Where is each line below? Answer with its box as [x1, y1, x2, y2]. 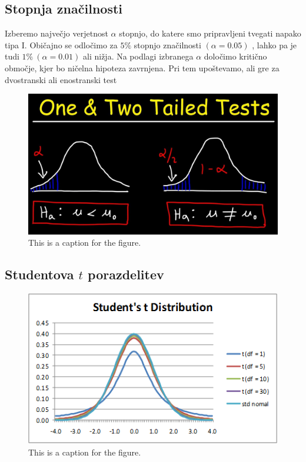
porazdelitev [88, 265, 164, 283]
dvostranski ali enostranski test [5, 73, 117, 85]
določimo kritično [204, 50, 267, 62]
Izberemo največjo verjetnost [5, 27, 108, 39]
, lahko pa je [252, 38, 297, 51]
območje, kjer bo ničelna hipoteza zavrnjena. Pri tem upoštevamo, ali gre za [5, 61, 280, 74]
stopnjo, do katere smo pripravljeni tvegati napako [119, 27, 301, 39]
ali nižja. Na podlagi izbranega [83, 50, 194, 62]
